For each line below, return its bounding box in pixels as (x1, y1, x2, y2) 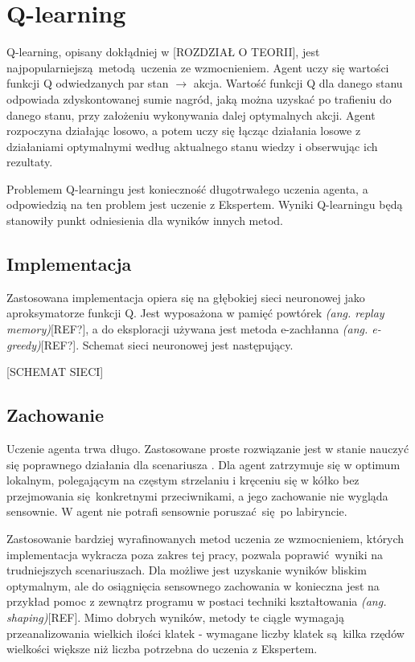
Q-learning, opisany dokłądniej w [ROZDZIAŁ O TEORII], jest (6, 43, 320, 60)
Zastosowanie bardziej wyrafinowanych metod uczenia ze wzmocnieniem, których (6, 530, 405, 546)
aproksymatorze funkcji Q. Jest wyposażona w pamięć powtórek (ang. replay (6, 304, 384, 321)
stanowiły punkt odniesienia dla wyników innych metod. (6, 212, 284, 229)
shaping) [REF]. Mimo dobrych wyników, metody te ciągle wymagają (6, 608, 345, 625)
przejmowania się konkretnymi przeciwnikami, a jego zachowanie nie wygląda (6, 487, 388, 504)
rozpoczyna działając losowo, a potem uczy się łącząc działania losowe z (6, 122, 361, 139)
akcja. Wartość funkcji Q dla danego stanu (193, 75, 403, 92)
